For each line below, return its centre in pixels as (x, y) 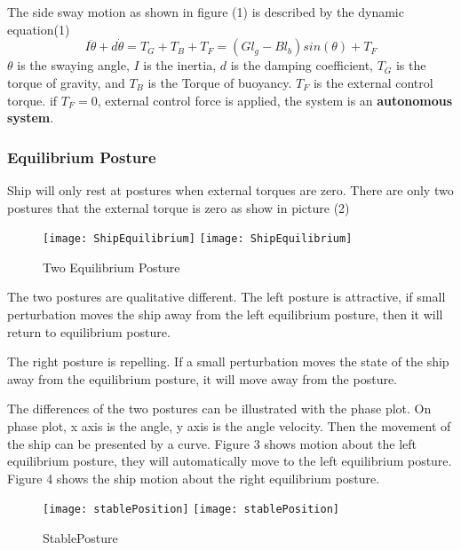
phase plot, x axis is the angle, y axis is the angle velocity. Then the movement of (229, 426)
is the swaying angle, (73, 65)
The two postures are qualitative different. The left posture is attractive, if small (227, 297)
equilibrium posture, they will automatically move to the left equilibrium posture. (230, 461)
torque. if (32, 100)
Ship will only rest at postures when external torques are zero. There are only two (230, 190)
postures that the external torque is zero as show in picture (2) (179, 207)
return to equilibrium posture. (89, 331)
